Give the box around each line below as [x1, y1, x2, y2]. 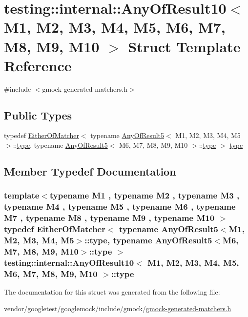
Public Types [4, 107, 72, 122]
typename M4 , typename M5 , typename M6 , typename [4, 200, 236, 213]
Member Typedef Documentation [4, 164, 176, 179]
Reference [4, 55, 72, 75]
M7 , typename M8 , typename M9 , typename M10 [4, 212, 215, 224]
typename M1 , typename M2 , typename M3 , [49, 189, 240, 201]
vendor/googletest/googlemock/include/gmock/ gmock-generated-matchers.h [4, 303, 231, 313]
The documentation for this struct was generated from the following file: [4, 287, 220, 297]
